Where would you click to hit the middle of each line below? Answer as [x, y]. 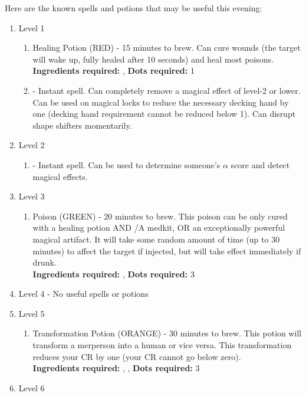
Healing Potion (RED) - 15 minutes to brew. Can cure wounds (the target [167, 48]
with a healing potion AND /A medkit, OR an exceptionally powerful [159, 228]
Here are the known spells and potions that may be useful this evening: [134, 8]
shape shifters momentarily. [82, 125]
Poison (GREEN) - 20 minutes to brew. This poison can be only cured [160, 216]
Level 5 [32, 313]
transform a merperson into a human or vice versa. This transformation [162, 345]
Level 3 [32, 196]
